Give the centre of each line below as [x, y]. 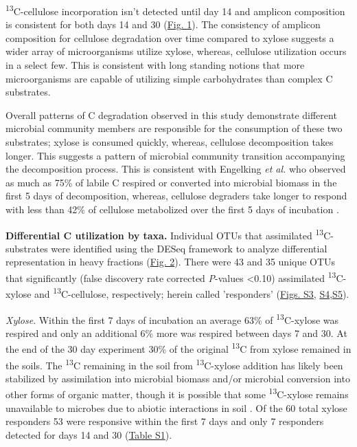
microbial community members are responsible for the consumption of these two [174, 128]
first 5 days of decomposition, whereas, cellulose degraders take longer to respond [176, 196]
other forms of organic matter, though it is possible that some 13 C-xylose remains [177, 393]
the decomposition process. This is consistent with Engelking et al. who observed [176, 169]
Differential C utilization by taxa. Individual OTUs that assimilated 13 [165, 234]
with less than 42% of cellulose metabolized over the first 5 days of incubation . [172, 209]
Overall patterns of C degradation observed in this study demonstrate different [171, 115]
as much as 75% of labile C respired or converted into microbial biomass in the [171, 182]
